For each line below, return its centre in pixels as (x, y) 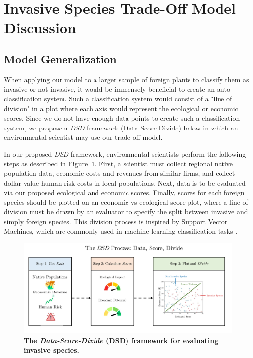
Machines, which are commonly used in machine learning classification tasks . (121, 231)
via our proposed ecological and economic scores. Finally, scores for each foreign (124, 192)
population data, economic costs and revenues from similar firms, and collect (120, 173)
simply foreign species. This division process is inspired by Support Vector (116, 221)
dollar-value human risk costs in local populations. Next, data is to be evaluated (125, 182)
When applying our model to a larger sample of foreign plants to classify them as (126, 79)
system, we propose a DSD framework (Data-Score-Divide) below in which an (121, 127)
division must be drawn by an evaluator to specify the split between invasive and (126, 212)
